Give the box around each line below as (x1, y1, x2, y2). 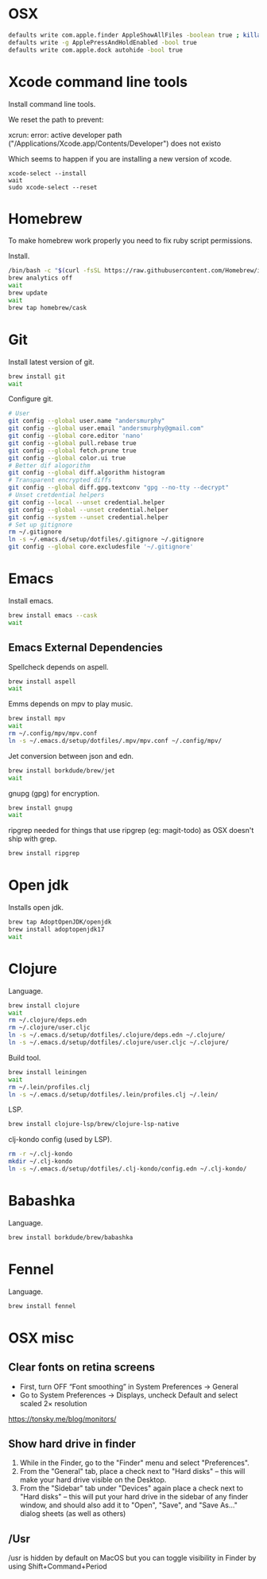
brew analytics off (8, 274, 73, 283)
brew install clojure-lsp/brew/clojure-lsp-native (8, 1120, 180, 1128)
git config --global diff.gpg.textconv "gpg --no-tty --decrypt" (8, 483, 229, 492)
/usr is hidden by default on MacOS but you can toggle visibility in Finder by (8, 1554, 257, 1563)
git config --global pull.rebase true (8, 439, 137, 447)
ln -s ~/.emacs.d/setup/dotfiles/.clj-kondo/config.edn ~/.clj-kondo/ (8, 1165, 247, 1173)
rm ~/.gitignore (8, 528, 62, 536)
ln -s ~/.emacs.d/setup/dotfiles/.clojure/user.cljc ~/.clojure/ (8, 1038, 229, 1046)
